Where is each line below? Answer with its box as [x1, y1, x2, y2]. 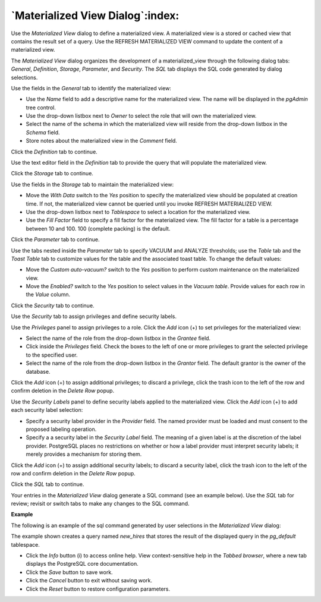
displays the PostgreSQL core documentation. [26, 560, 139, 568]
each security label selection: [11, 406, 83, 414]
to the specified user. [26, 351, 78, 358]
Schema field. [26, 128, 60, 136]
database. [26, 368, 51, 375]
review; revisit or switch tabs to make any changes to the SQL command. [11, 500, 190, 508]
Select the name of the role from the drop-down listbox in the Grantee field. [26, 335, 211, 342]
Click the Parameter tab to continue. [11, 236, 100, 243]
